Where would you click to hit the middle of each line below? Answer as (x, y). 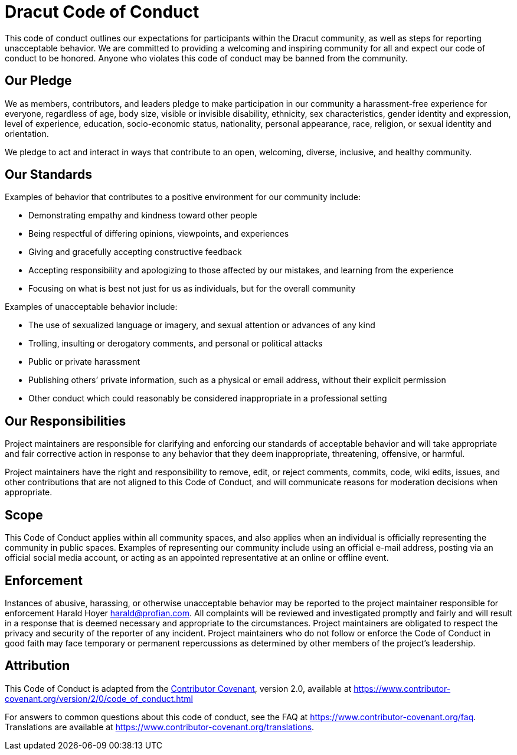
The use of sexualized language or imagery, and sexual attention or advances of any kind (202, 325)
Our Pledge (38, 81)
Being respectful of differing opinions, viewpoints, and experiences (159, 234)
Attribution (37, 666)
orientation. (27, 133)
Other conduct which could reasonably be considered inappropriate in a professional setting (208, 398)
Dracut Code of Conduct (102, 12)
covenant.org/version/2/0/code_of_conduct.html (99, 698)
